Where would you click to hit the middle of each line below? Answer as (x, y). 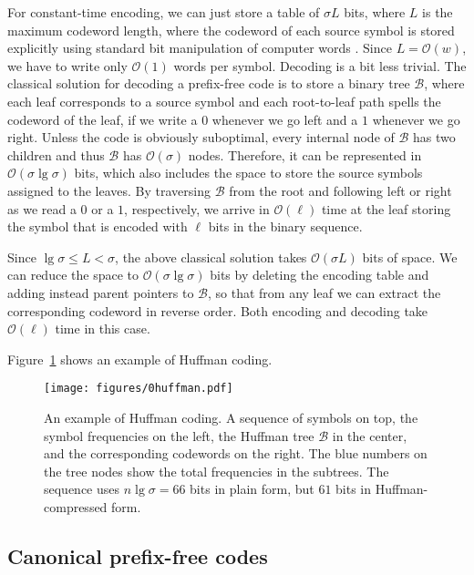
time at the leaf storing (386, 208)
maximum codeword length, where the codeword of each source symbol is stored (231, 30)
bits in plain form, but (252, 489)
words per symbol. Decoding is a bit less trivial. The (320, 65)
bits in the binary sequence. (285, 226)
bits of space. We (410, 257)
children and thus (56, 154)
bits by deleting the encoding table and (319, 275)
